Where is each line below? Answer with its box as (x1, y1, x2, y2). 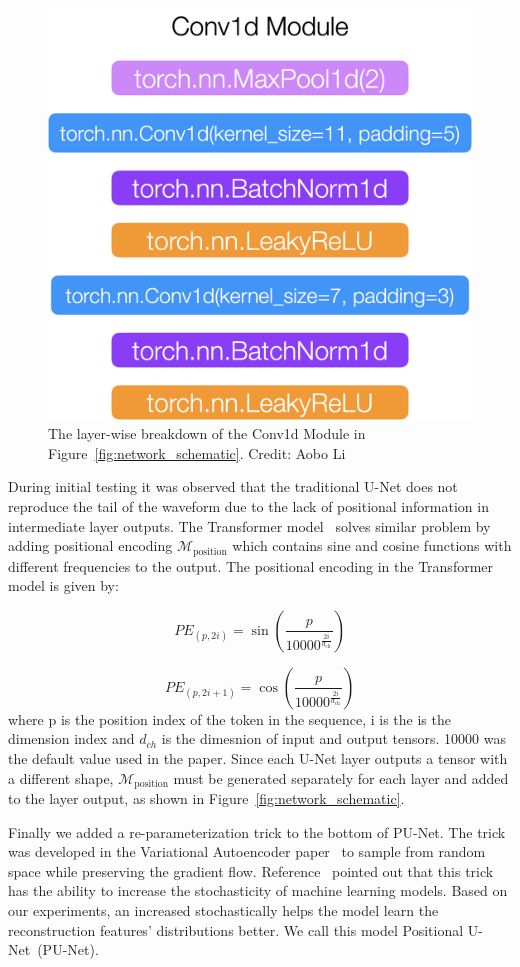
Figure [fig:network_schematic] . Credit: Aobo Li (48, 442, 346, 463)
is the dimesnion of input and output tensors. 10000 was (161, 728, 507, 749)
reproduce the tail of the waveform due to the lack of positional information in (8, 495, 489, 516)
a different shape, (8, 767, 114, 788)
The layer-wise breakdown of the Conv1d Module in (48, 423, 366, 444)
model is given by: (8, 575, 119, 596)
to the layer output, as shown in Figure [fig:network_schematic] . (8, 788, 405, 809)
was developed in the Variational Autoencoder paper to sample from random (8, 841, 486, 862)
